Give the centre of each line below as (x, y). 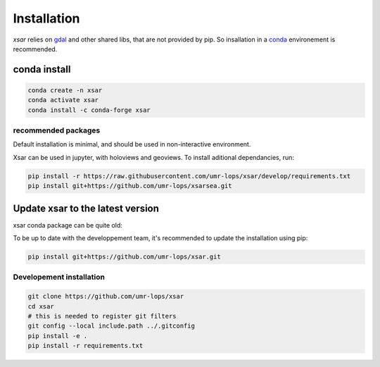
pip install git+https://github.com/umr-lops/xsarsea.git (130, 186)
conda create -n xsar (65, 90)
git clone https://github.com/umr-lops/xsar (106, 297)
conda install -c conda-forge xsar (89, 110)
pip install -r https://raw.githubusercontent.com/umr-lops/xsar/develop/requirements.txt (189, 176)
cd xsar (41, 306)
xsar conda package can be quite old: (68, 225)
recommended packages (57, 130)
